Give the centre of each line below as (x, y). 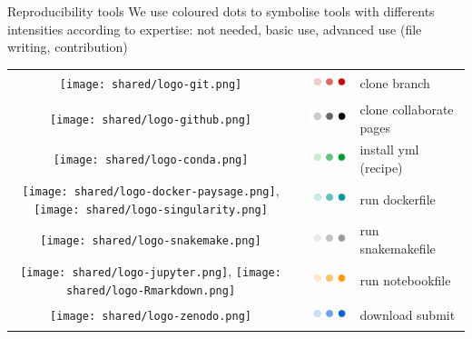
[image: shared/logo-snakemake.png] (151, 241)
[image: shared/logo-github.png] (151, 120)
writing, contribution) (68, 47)
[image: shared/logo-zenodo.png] (151, 317)
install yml (389, 150)
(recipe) (381, 168)
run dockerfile (398, 199)
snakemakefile (398, 249)
